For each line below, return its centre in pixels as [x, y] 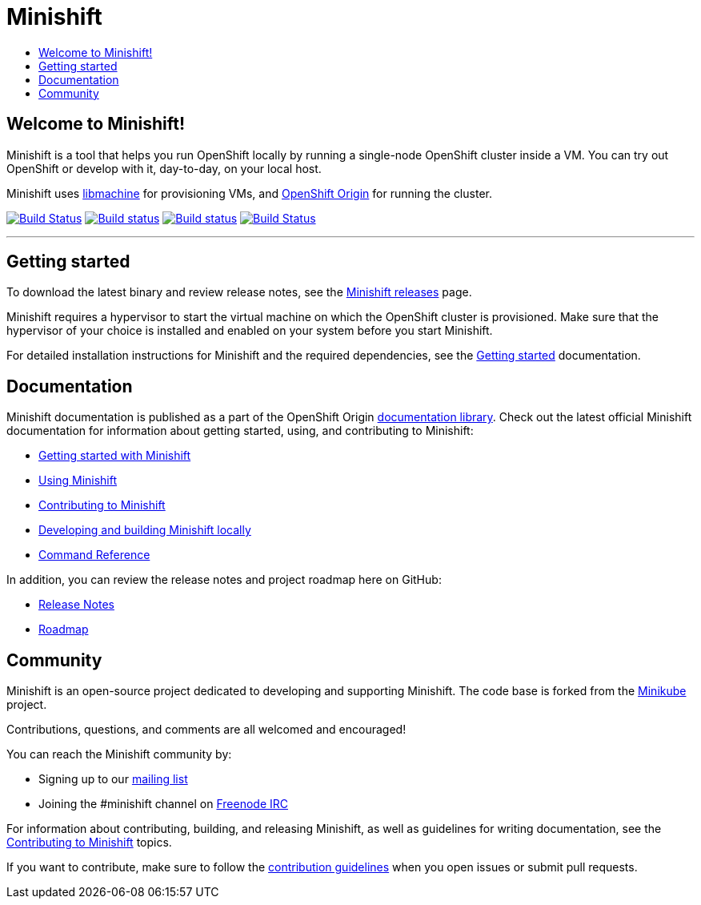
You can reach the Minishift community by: [119, 754]
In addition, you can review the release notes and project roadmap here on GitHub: [224, 580]
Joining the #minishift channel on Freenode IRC [163, 804]
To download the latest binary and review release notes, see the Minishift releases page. [239, 292]
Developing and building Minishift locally [145, 530]
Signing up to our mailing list [113, 779]
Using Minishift [78, 481]
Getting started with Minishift [115, 456]
